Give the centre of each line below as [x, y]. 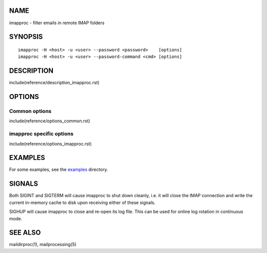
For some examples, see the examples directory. [59, 170]
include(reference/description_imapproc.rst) [54, 83]
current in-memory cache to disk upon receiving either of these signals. [82, 202]
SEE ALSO [25, 233]
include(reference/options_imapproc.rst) [50, 144]
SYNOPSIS [26, 37]
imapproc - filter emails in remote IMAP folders [57, 23]
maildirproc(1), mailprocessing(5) [43, 245]
